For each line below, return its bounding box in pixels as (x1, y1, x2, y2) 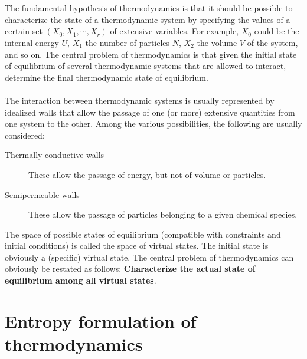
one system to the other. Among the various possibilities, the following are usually (5, 117, 302, 130)
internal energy (5, 36, 59, 48)
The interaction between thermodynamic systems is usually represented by (5, 94, 275, 106)
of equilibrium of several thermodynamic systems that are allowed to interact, (5, 60, 286, 72)
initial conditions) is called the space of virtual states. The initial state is (5, 239, 269, 252)
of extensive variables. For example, (110, 25, 239, 37)
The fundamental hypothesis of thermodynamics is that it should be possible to (5, 2, 293, 14)
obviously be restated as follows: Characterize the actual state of (5, 262, 256, 275)
